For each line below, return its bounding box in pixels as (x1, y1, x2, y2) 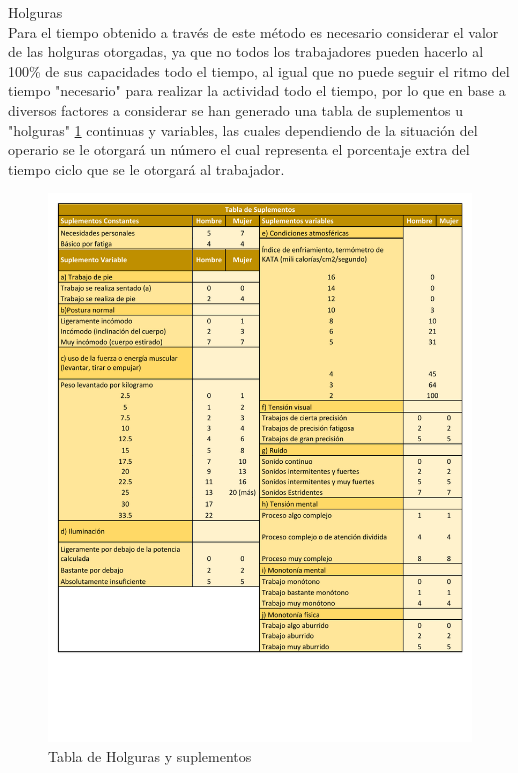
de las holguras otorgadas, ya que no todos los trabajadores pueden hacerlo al (8, 41, 484, 62)
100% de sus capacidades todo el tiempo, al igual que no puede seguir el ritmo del (8, 60, 510, 81)
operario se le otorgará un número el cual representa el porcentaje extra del (8, 139, 470, 160)
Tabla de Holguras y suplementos (48, 745, 252, 766)
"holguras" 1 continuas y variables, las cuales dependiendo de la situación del (8, 119, 478, 140)
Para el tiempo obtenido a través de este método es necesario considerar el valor (8, 21, 499, 42)
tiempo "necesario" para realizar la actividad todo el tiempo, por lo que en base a (8, 80, 506, 101)
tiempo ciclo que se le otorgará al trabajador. (8, 158, 285, 179)
